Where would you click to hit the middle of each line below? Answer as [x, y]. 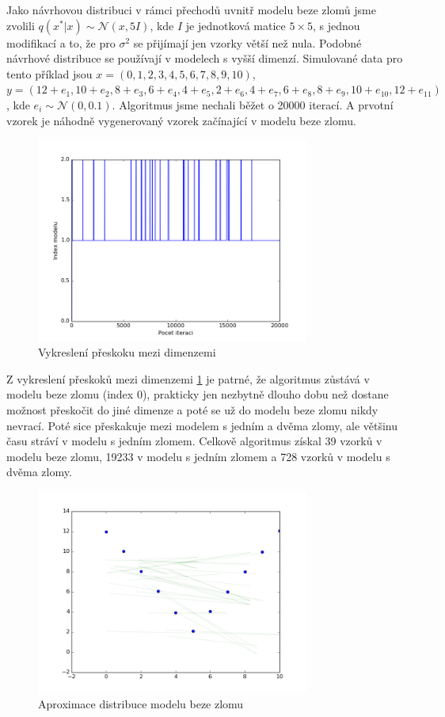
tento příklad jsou [49, 73]
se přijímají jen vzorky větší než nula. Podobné [247, 42]
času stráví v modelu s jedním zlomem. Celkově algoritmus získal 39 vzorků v [194, 441]
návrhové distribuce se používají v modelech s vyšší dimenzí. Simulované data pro [205, 58]
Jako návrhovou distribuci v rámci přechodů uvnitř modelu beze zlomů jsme [191, 10]
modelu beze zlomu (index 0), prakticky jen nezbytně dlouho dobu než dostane [198, 394]
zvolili [21, 25]
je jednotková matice [236, 25]
